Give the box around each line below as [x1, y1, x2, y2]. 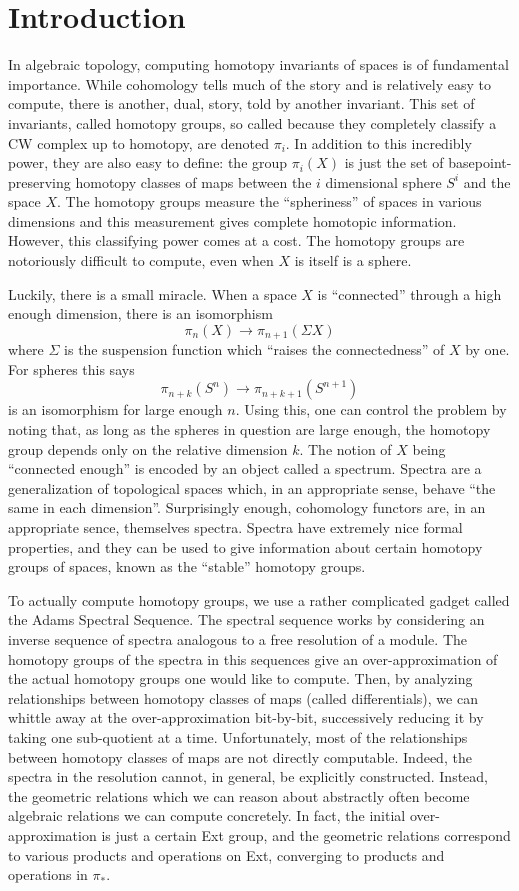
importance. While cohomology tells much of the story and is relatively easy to [8, 73, 492, 94]
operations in [8, 864, 88, 885]
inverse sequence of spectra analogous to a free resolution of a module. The [8, 629, 468, 650]
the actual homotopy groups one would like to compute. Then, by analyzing [8, 668, 473, 689]
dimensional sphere [325, 171, 442, 192]
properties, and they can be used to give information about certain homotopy [8, 536, 483, 557]
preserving [8, 171, 71, 192]
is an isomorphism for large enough [8, 399, 223, 420]
